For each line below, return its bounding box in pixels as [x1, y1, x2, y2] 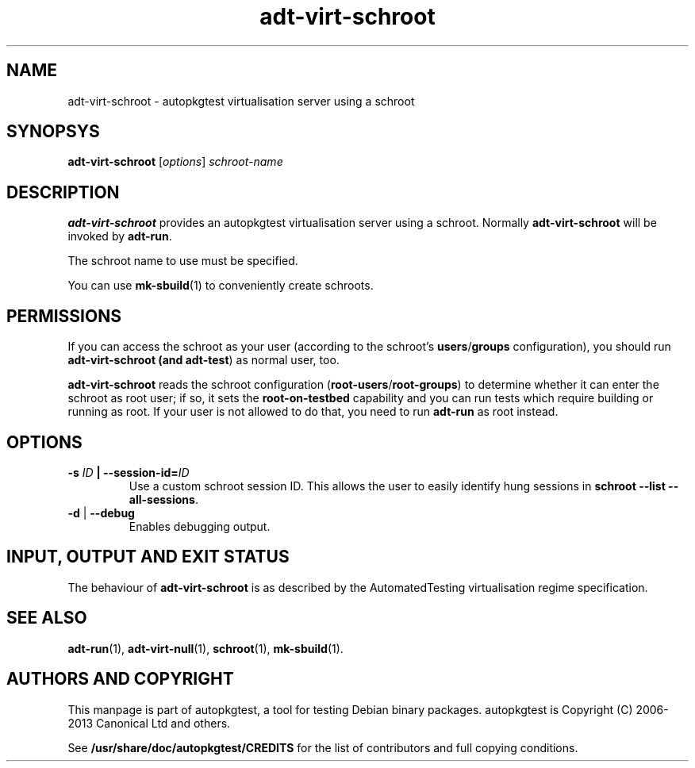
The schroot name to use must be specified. [67, 254, 298, 268]
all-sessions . [129, 492, 198, 506]
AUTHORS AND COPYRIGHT [6, 669, 234, 689]
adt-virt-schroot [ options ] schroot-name [67, 155, 283, 169]
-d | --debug [67, 505, 135, 520]
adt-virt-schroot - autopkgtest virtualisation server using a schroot [67, 94, 415, 108]
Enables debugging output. [129, 519, 271, 533]
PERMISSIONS [6, 305, 121, 326]
